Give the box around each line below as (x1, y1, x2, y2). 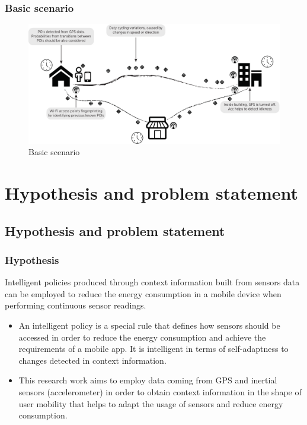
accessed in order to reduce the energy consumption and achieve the (18, 330, 266, 343)
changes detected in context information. (18, 354, 167, 366)
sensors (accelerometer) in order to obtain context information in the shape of (18, 385, 302, 398)
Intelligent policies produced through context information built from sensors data (5, 276, 300, 288)
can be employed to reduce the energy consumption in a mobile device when (5, 287, 282, 300)
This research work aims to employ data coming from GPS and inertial (18, 374, 277, 386)
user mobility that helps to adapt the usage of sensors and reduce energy (18, 397, 283, 410)
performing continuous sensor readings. (5, 299, 146, 311)
